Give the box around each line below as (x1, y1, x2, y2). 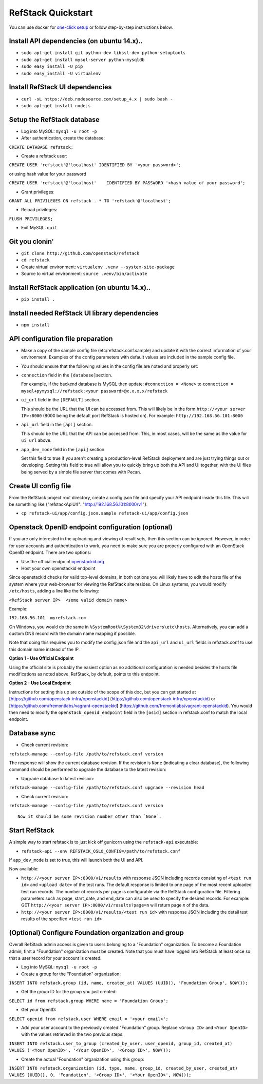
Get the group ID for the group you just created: (21, 989, 117, 995)
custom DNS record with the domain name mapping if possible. (9, 631, 136, 636)
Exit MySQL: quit (21, 225, 57, 231)
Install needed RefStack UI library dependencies (9, 309, 159, 317)
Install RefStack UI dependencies (9, 83, 112, 91)
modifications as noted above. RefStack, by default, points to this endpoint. (9, 671, 160, 677)
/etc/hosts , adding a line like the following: (9, 588, 99, 594)
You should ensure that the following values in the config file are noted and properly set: (21, 363, 198, 369)
